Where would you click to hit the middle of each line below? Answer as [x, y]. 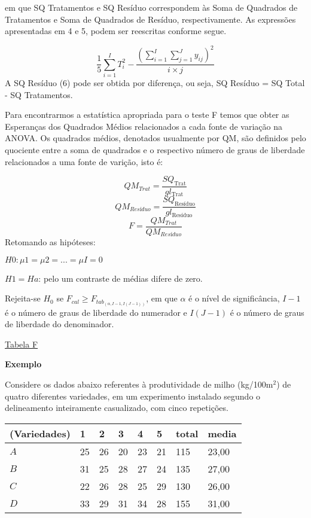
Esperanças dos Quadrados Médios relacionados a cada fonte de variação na [144, 126]
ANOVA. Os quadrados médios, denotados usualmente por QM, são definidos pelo [155, 138]
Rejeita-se [23, 298]
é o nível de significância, [234, 298]
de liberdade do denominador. [60, 324]
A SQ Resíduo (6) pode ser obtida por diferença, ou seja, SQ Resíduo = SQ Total [155, 83]
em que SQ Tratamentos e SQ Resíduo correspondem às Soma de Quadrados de [151, 7]
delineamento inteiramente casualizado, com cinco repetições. [117, 408]
